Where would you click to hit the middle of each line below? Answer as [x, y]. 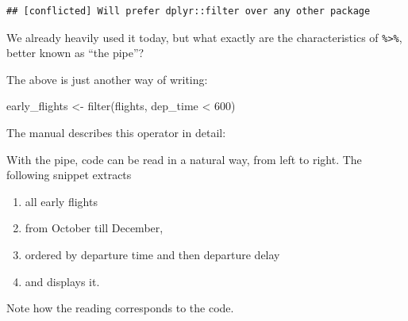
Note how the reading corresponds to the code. [120, 308]
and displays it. [62, 281]
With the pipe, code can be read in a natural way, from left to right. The [184, 159]
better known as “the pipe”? [75, 53]
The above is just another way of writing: [107, 79]
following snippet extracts [69, 175]
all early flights [61, 201]
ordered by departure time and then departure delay [152, 254]
